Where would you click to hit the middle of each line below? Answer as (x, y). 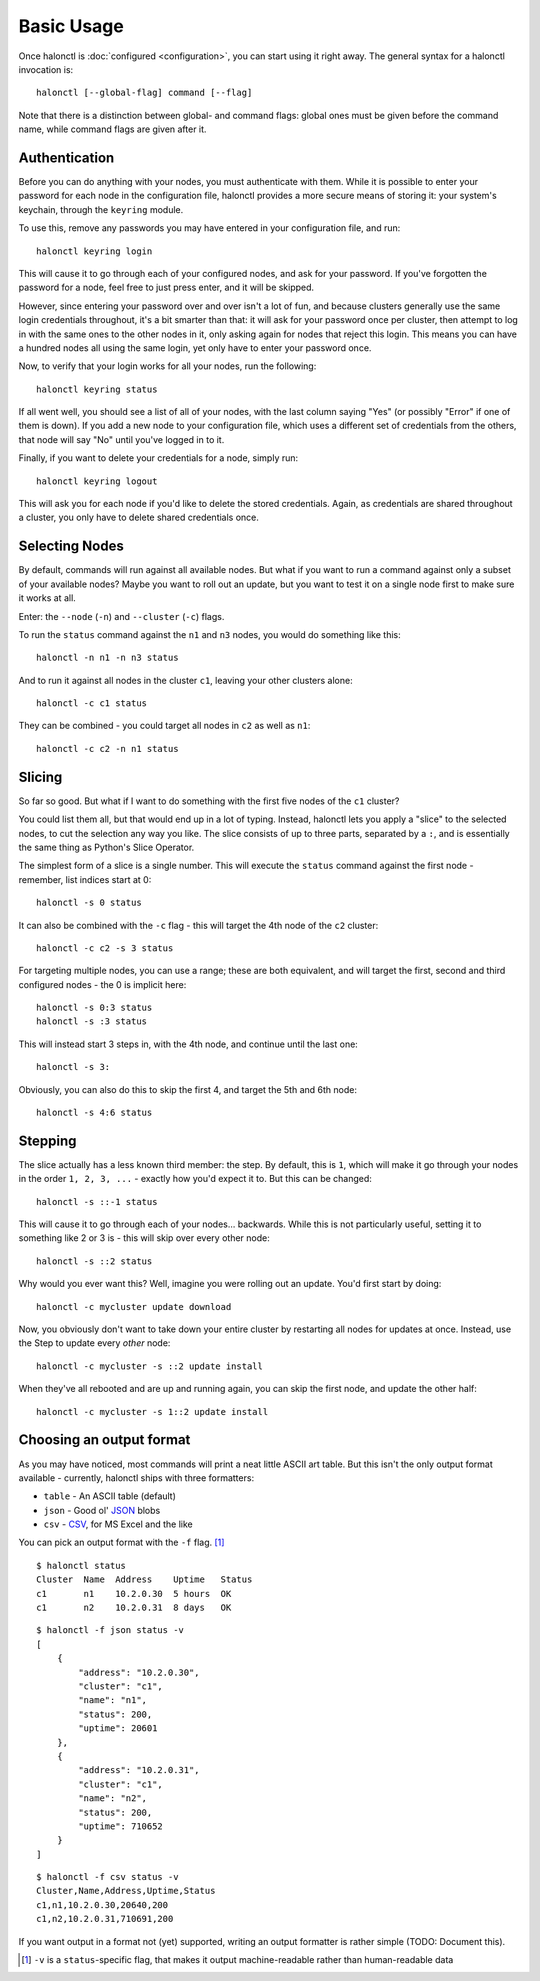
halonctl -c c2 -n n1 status (107, 748)
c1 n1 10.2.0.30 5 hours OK (134, 1593)
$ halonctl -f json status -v (110, 1630)
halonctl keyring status (97, 389)
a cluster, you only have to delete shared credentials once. (139, 517)
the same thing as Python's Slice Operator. (106, 847)
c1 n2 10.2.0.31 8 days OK (134, 1608)
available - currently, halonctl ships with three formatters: (136, 1477)
